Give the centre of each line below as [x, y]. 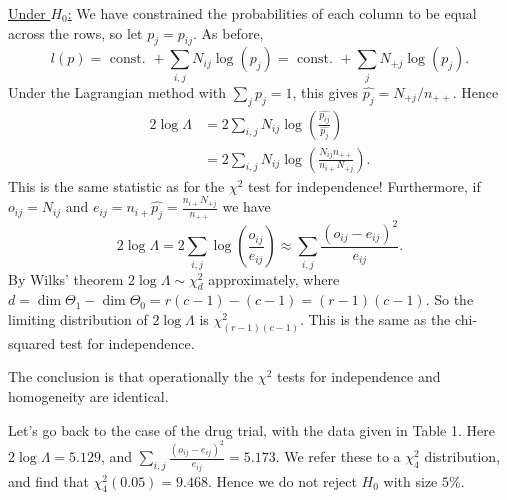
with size [410, 480]
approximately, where [274, 278]
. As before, [228, 32]
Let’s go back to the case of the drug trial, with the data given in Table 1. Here [251, 429]
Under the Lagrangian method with [117, 91]
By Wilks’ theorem [66, 278]
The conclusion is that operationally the [131, 376]
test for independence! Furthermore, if [364, 185]
